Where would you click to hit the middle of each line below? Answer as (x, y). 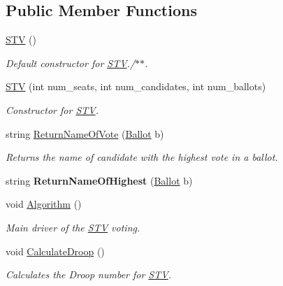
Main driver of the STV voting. (73, 227)
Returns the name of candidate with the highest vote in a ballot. (142, 157)
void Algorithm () (44, 204)
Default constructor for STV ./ (71, 63)
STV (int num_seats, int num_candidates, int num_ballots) (136, 86)
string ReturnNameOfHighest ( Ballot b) (99, 180)
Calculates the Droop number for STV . (88, 274)
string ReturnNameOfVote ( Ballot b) (85, 133)
